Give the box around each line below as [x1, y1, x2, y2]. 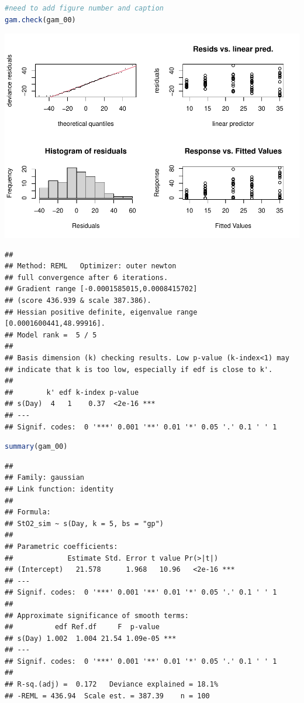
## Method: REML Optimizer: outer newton [5, 262, 177, 271]
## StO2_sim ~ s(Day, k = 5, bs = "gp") [5, 519, 164, 528]
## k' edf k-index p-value [5, 388, 139, 397]
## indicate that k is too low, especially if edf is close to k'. [5, 365, 273, 374]
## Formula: [5, 508, 51, 517]
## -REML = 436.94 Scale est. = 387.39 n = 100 [5, 691, 210, 700]
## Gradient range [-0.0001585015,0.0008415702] [5, 285, 198, 294]
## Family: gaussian [5, 473, 85, 482]
